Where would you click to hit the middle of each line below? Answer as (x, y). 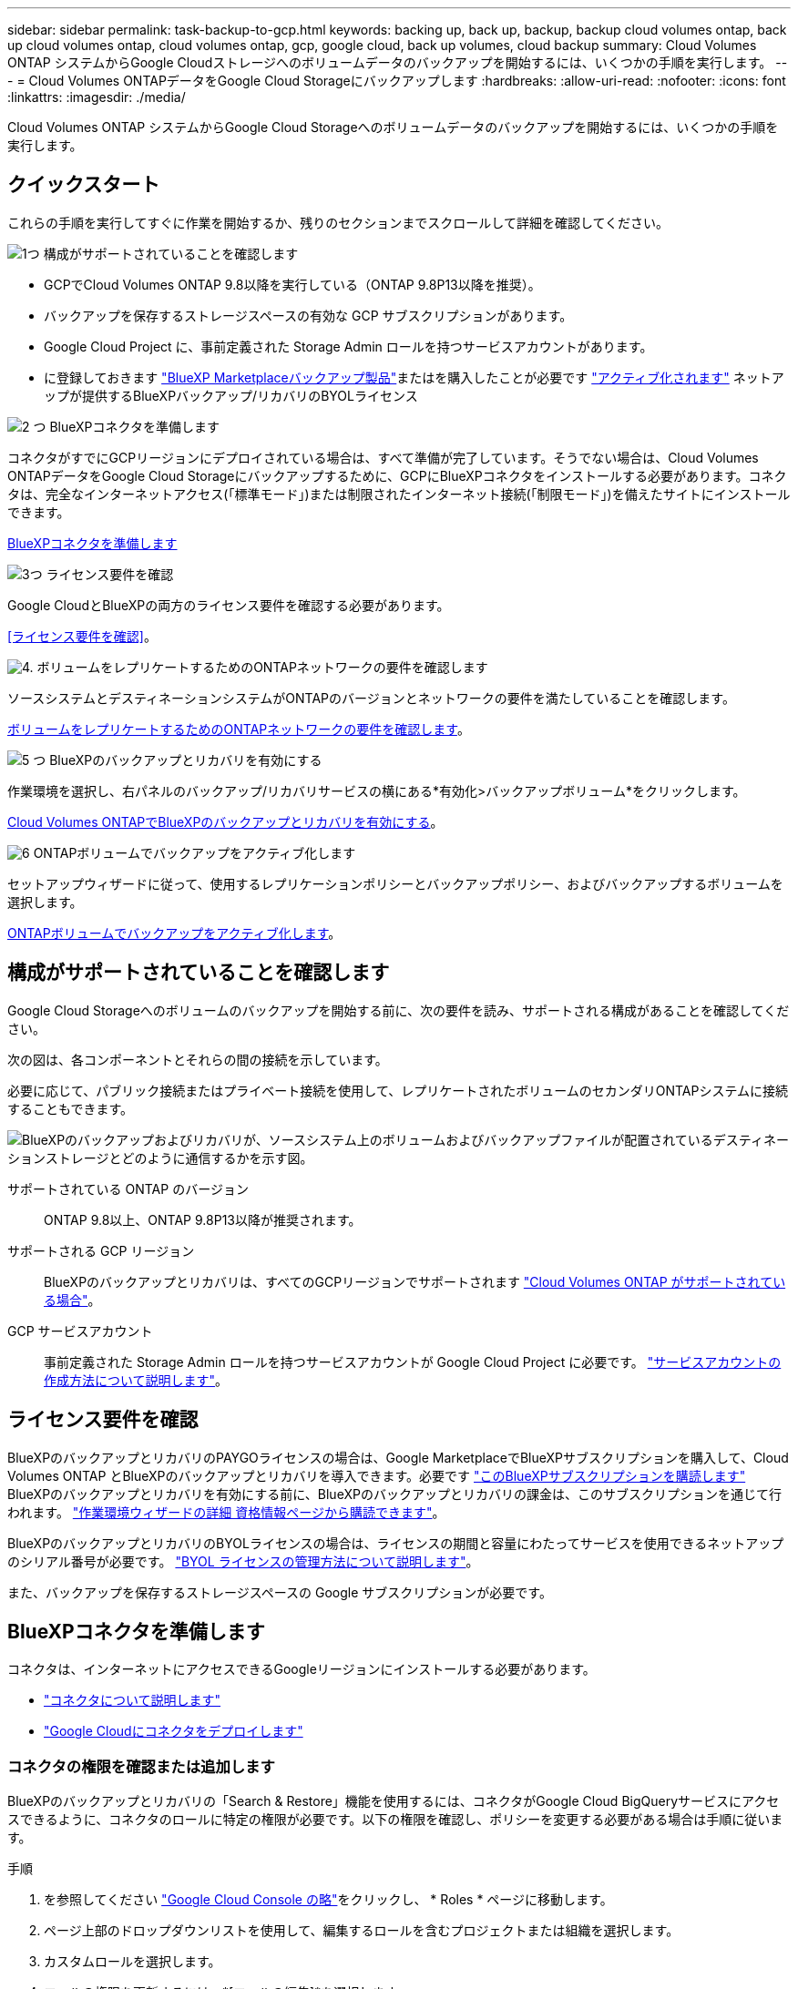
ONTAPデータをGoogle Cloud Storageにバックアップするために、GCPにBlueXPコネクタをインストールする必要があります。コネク (397, 475)
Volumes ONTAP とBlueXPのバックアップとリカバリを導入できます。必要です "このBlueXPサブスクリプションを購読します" (377, 1475)
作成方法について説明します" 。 (136, 1380)
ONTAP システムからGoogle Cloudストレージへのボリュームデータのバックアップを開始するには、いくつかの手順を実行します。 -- (398, 62)
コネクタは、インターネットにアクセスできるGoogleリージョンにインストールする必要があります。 (302, 1669)
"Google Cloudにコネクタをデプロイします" (174, 1731)
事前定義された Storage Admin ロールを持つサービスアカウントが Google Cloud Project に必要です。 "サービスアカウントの (413, 1362)
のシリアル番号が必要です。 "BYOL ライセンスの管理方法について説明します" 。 (243, 1561)
